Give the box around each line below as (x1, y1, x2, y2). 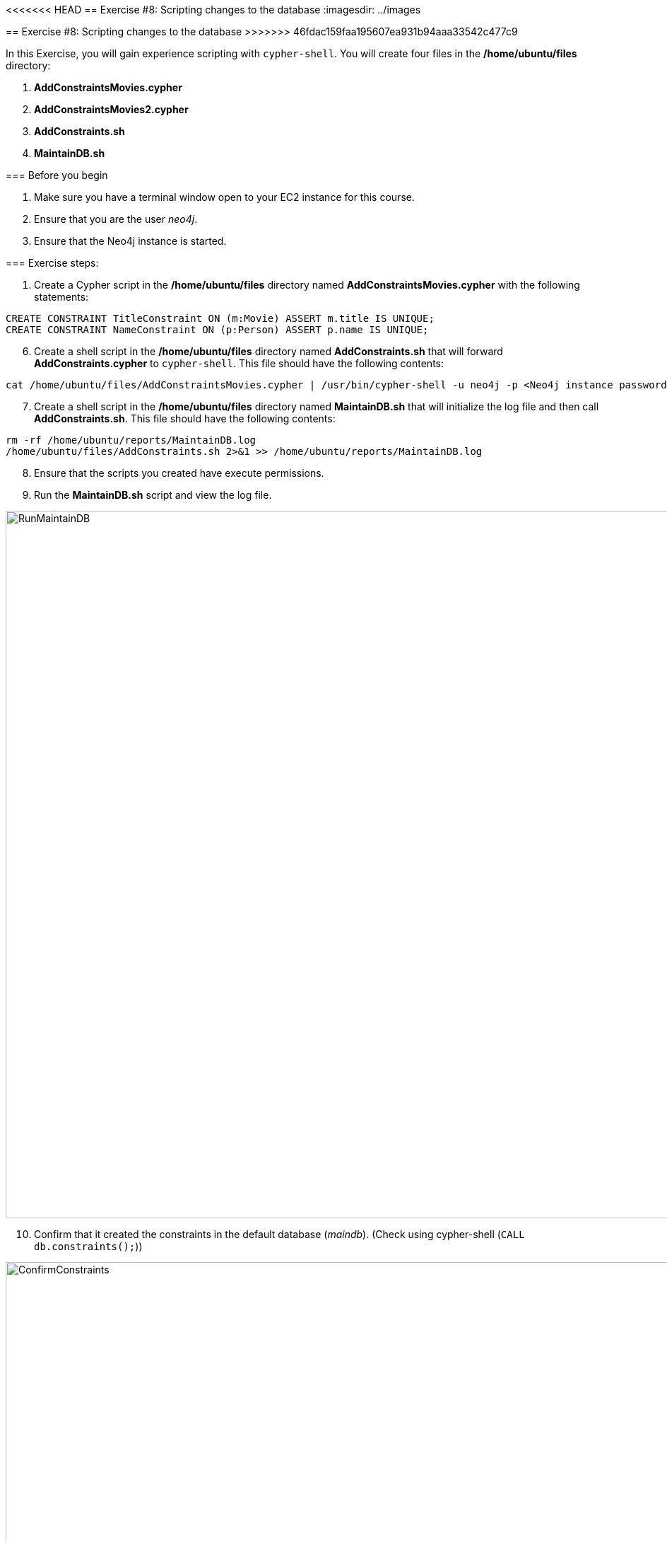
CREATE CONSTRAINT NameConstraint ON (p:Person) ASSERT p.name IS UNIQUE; (6, 324, 429, 335)
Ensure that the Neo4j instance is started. (34, 235, 227, 247)
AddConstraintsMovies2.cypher (34, 103, 189, 115)
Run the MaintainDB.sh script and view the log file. (34, 489, 272, 501)
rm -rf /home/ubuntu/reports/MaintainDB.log (6, 434, 256, 446)
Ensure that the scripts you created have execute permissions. (34, 467, 324, 479)
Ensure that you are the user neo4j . (34, 213, 198, 225)
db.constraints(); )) (34, 1240, 143, 1252)
